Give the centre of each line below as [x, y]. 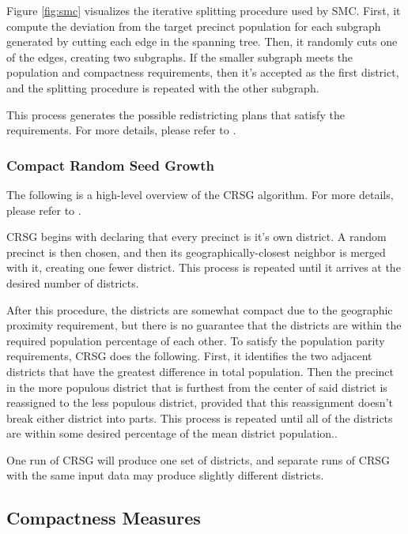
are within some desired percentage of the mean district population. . [172, 433]
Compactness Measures [104, 518]
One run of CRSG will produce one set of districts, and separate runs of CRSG [198, 459]
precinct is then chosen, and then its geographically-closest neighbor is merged [196, 252]
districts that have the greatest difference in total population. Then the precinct [200, 371]
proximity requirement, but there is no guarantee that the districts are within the [204, 325]
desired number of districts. [73, 282]
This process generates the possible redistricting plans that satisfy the [176, 114]
